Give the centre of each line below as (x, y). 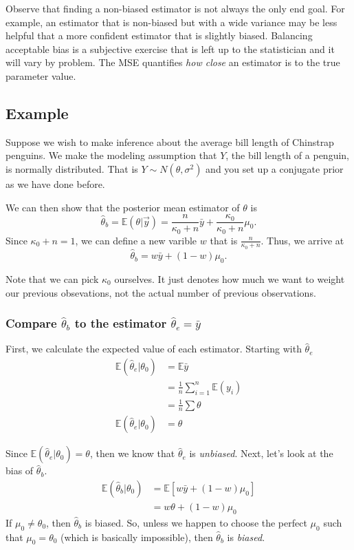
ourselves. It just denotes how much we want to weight (230, 278)
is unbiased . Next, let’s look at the (261, 453)
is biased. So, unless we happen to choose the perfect (196, 522)
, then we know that (132, 453)
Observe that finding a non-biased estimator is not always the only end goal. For (175, 8)
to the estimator (121, 323)
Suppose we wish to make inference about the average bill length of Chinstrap (170, 141)
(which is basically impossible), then (137, 537)
